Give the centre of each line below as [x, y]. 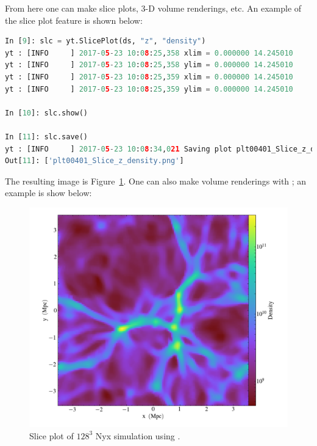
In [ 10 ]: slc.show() [47, 113]
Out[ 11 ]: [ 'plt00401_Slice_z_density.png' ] [94, 161]
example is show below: [48, 193]
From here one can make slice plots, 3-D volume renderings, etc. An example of [153, 8]
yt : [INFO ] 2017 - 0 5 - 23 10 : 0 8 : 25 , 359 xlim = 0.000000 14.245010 [149, 77]
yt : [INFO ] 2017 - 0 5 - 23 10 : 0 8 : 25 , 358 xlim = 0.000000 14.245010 [149, 53]
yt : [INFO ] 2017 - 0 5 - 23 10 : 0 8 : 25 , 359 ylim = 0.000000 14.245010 [149, 89]
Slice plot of [52, 435]
